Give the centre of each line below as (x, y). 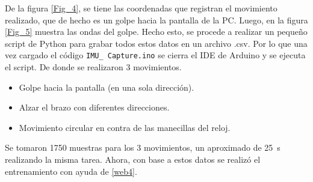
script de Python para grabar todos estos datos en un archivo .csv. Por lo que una (156, 43)
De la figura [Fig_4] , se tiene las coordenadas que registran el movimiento (141, 8)
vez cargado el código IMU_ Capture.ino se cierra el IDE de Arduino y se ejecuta (155, 55)
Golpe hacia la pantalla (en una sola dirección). (107, 87)
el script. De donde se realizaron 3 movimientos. (93, 67)
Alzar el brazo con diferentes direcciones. (94, 107)
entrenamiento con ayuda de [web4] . (71, 171)
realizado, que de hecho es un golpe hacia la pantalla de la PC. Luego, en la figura (156, 20)
